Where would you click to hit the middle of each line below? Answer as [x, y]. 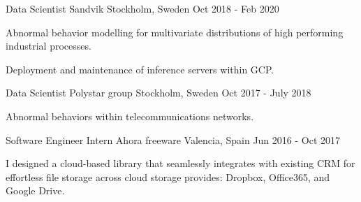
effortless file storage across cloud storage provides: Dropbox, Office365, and [168, 176]
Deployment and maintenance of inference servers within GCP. [140, 69]
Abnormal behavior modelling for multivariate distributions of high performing [175, 32]
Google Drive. [35, 190]
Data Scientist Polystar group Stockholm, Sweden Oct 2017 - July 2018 [159, 93]
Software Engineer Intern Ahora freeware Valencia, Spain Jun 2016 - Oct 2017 [173, 139]
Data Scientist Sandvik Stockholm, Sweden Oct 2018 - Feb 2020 [142, 8]
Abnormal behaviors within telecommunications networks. [130, 116]
